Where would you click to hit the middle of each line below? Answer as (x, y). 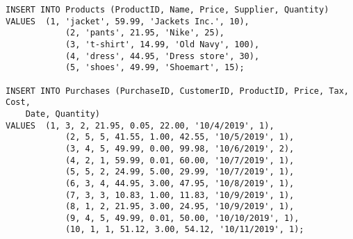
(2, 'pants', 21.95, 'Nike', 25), (145, 33)
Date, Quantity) (63, 114)
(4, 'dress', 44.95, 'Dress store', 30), (162, 56)
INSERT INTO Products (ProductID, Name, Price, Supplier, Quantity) (167, 10)
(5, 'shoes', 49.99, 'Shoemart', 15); (155, 68)
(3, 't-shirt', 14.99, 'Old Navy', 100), (162, 44)
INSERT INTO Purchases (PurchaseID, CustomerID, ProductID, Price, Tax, (177, 91)
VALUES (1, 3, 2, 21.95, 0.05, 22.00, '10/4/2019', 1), (140, 125)
